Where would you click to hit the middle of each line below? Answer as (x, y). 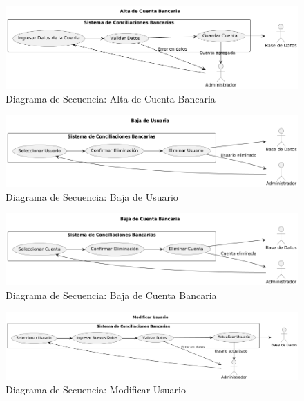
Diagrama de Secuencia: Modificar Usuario (96, 390)
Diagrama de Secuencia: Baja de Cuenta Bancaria (111, 295)
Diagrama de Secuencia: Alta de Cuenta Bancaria (111, 98)
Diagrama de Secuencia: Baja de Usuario (92, 196)
